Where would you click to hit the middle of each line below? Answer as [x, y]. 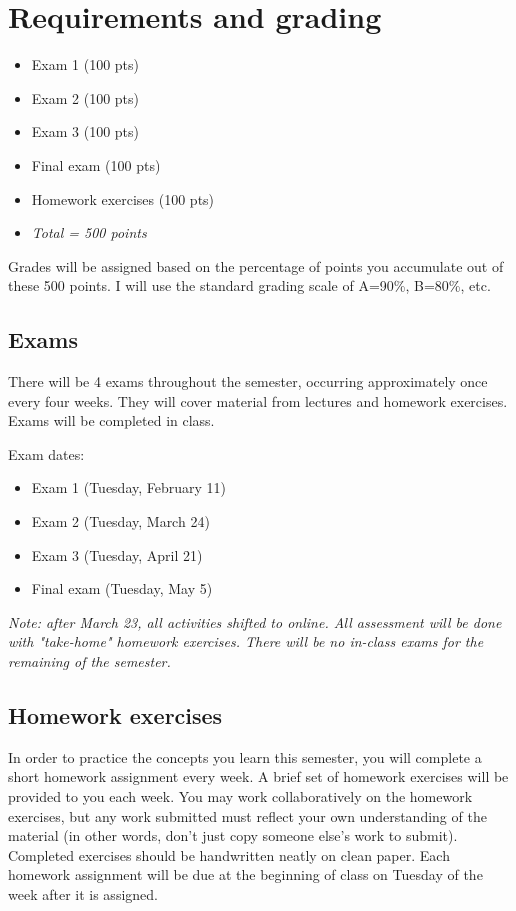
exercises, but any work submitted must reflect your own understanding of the [247, 815]
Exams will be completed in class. [111, 420]
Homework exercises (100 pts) [123, 198]
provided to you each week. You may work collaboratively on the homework [240, 796]
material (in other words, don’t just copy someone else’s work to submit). [233, 835]
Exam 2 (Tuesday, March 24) [120, 521]
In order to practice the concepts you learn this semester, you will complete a [245, 756]
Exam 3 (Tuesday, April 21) [117, 554]
